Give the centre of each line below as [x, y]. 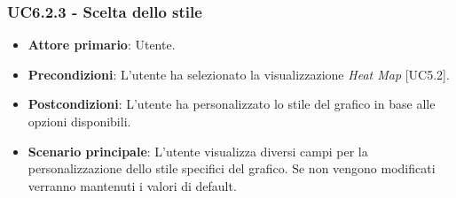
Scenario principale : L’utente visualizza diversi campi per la [198, 151]
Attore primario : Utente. [102, 45]
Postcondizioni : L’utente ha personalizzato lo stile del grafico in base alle [232, 104]
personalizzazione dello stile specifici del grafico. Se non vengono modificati [232, 168]
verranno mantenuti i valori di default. [132, 185]
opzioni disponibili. [79, 121]
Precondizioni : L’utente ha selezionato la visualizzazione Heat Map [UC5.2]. [239, 74]
